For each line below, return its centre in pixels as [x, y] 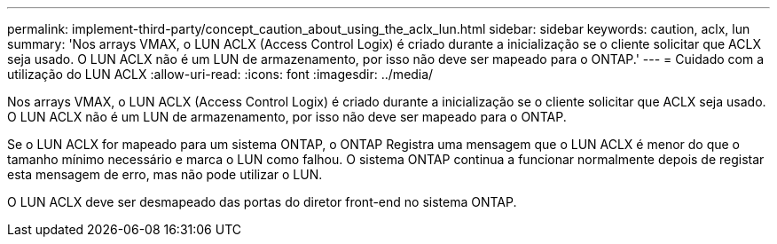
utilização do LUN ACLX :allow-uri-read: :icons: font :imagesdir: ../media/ [220, 74]
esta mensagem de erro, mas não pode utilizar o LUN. [165, 174]
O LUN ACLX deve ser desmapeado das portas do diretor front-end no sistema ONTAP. [262, 202]
